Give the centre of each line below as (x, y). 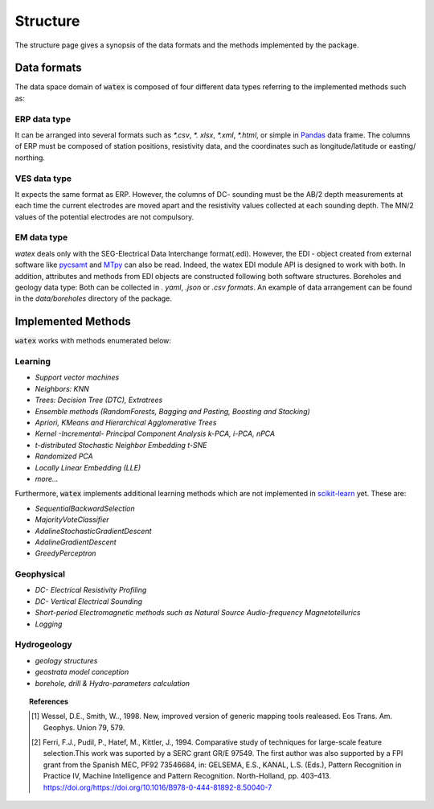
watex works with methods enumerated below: (93, 341)
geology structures (66, 660)
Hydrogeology (43, 645)
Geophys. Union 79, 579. (84, 727)
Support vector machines (77, 377)
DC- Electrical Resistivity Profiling (91, 590)
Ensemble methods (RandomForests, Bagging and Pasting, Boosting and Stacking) (173, 411)
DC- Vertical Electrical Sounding (89, 601)
